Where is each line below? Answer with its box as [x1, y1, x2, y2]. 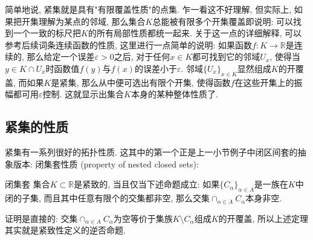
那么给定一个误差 [27, 50, 95, 63]
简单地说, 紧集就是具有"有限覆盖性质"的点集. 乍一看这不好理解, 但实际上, [5, 3, 292, 15]
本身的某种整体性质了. [131, 88, 218, 100]
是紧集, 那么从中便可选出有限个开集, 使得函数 [51, 76, 231, 88]
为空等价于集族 [113, 212, 173, 224]
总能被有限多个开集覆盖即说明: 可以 [152, 15, 294, 27]
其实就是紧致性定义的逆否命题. [5, 224, 126, 236]
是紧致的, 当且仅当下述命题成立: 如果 [74, 178, 220, 190]
